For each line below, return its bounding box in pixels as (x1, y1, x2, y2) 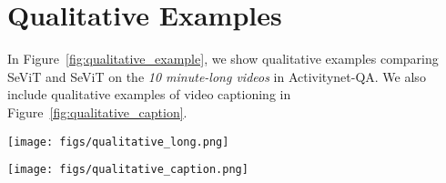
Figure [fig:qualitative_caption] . (7, 102, 188, 121)
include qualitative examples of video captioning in (7, 85, 291, 104)
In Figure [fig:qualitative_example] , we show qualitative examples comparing (7, 49, 439, 68)
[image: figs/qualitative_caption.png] (7, 163, 248, 177)
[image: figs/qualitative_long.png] (7, 135, 229, 148)
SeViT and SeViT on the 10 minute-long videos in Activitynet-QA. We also (7, 66, 426, 86)
